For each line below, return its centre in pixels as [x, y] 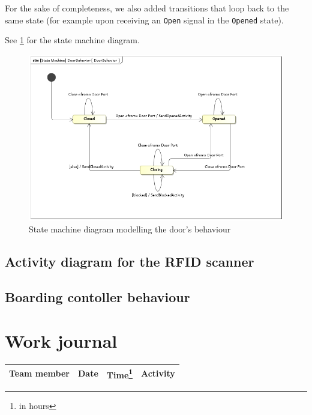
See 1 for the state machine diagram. [72, 40]
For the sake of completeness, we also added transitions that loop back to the [147, 8]
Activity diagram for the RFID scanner [130, 261]
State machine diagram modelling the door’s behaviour [130, 229]
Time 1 [119, 374]
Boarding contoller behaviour [97, 296]
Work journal [61, 341]
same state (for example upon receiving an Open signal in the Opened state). [144, 20]
